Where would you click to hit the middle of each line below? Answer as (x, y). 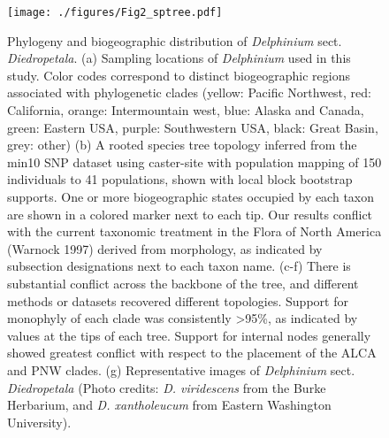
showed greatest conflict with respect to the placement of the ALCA (192, 353)
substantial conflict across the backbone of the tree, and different (183, 283)
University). (39, 422)
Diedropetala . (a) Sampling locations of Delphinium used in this (179, 58)
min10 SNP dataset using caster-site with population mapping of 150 (194, 161)
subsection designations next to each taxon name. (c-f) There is (179, 266)
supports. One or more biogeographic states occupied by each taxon (191, 196)
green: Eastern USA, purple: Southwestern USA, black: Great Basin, (193, 127)
